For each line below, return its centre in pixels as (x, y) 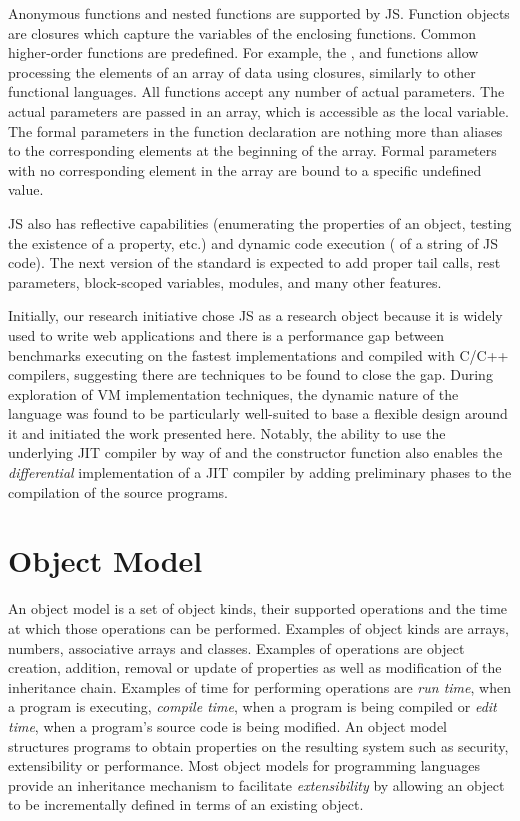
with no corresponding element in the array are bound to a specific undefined (245, 169)
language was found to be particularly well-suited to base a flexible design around (258, 413)
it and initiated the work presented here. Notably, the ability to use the (227, 432)
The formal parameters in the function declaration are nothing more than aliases (255, 130)
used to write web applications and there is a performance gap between (226, 334)
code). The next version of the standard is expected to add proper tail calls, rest (254, 262)
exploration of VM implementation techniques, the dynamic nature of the (233, 393)
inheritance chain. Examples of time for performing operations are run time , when (259, 686)
